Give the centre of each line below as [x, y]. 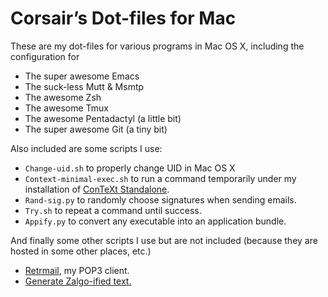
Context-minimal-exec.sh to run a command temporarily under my [160, 178]
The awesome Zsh [63, 97]
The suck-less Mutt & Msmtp [84, 86]
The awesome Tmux [67, 108]
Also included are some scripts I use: [86, 148]
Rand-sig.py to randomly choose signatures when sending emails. [160, 199]
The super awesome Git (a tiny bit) [96, 129]
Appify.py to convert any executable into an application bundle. [155, 221]
